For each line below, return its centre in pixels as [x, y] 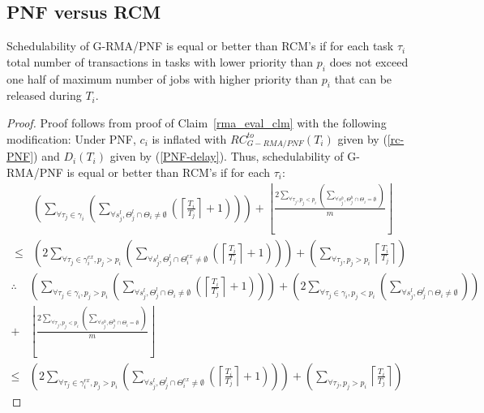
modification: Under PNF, [71, 138]
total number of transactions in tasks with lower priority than [160, 61]
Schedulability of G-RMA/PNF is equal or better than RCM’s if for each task [200, 46]
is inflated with [189, 138]
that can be [363, 78]
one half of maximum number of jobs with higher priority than [163, 78]
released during [44, 95]
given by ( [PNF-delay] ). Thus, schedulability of [227, 156]
